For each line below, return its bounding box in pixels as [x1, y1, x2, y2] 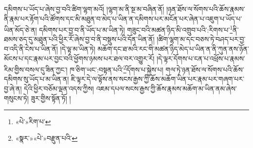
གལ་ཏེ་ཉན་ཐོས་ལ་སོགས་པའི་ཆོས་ [165, 64, 244, 74]
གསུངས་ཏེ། [4, 93, 29, 103]
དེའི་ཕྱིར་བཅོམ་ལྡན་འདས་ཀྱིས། [24, 83, 94, 94]
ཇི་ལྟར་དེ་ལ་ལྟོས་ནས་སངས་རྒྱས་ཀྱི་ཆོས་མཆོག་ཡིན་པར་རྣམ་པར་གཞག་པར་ [71, 74, 244, 84]
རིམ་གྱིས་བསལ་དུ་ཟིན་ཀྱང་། [4, 64, 68, 74]
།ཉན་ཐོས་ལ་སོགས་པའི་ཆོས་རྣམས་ [166, 4, 245, 14]
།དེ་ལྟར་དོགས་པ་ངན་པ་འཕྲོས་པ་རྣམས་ [156, 53, 245, 63]
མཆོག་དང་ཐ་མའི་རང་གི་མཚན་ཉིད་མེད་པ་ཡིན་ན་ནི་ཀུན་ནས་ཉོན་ [97, 44, 249, 54]
